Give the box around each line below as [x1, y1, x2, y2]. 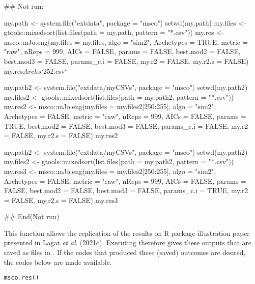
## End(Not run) [4, 211, 59, 222]
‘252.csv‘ [41, 65, 67, 76]
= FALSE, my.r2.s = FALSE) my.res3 [4, 195, 118, 205]
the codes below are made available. [4, 256, 112, 267]
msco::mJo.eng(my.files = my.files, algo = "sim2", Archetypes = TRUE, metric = [4, 36, 248, 47]
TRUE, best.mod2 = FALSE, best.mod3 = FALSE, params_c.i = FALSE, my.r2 [4, 120, 248, 131]
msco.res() [4, 274, 39, 282]
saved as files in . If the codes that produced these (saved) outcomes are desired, [4, 247, 246, 257]
